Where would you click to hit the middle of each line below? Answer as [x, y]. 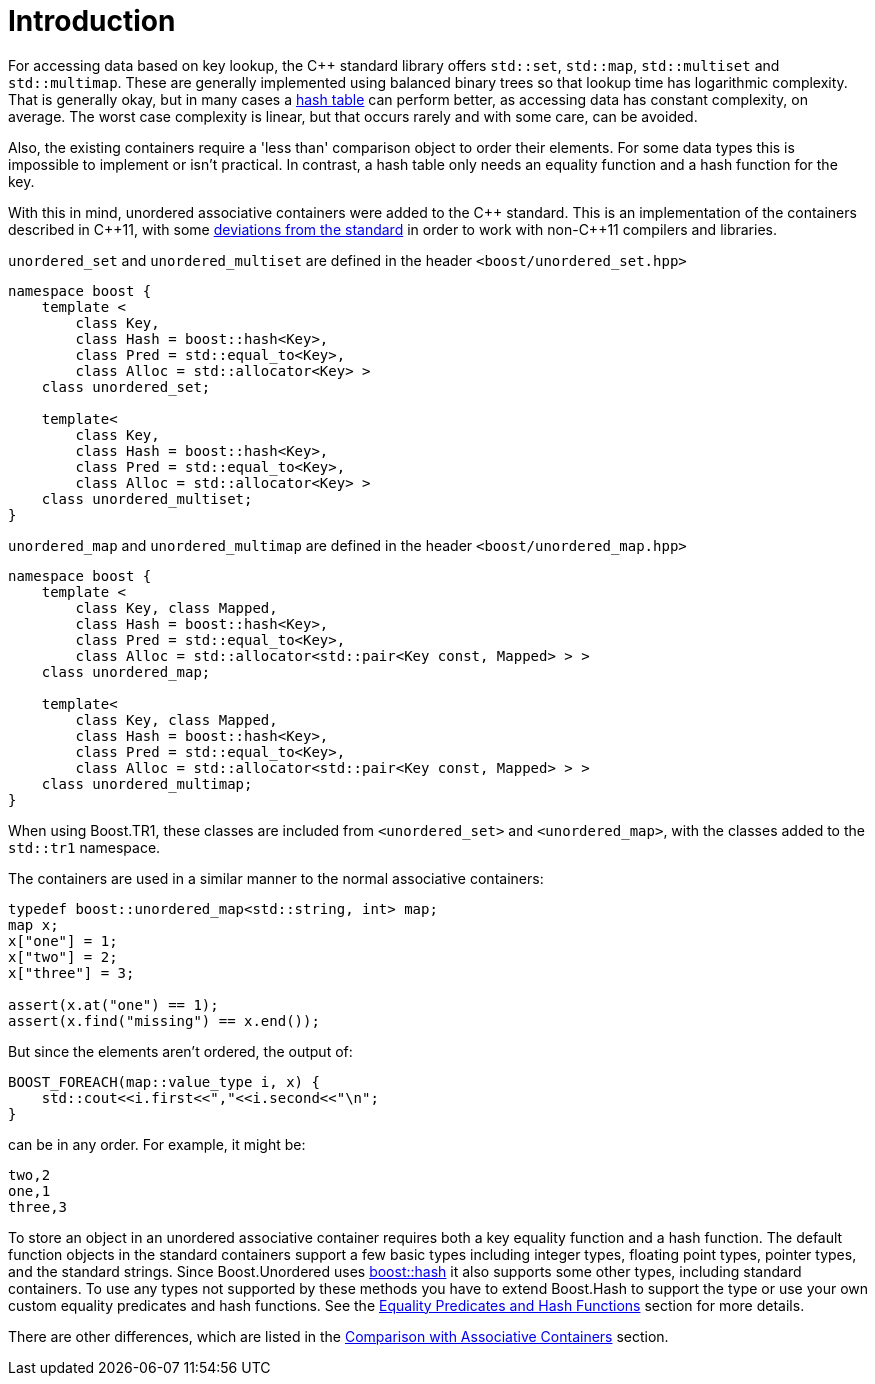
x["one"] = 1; [63, 940]
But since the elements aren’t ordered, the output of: [180, 1051]
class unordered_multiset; [147, 498]
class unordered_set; [126, 386]
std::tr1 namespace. [84, 847]
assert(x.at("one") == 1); [113, 1004]
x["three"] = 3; [71, 972]
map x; [33, 924]
